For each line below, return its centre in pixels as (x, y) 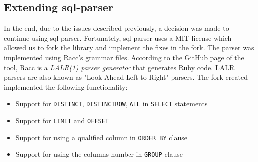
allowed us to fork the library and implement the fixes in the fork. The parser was (129, 48)
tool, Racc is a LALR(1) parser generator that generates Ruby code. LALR (119, 67)
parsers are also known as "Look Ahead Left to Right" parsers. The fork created (126, 77)
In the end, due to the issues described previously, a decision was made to (117, 28)
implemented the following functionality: (66, 86)
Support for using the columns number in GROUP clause (99, 154)
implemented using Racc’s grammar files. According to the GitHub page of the (124, 57)
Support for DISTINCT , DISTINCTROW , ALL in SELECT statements (112, 103)
